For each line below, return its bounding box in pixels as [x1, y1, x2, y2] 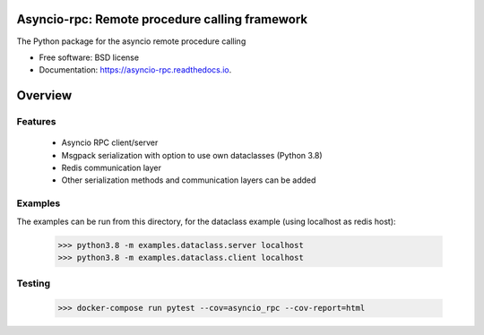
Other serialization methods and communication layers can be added [61, 175, 316, 185]
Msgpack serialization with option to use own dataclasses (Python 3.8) [61, 150, 323, 160]
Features [16, 116, 56, 128]
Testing [16, 278, 51, 290]
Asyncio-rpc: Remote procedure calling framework [16, 12, 308, 27]
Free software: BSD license [39, 52, 139, 63]
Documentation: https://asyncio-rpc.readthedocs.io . [39, 64, 232, 75]
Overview [16, 88, 73, 103]
